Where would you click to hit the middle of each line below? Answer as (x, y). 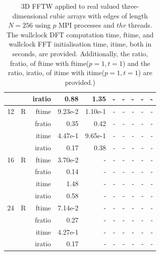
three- (130, 6)
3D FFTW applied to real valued (70, 6)
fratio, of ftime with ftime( (49, 63)
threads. (140, 25)
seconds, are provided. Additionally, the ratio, (80, 53)
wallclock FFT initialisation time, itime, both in (80, 44)
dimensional (30, 15)
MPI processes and (86, 25)
